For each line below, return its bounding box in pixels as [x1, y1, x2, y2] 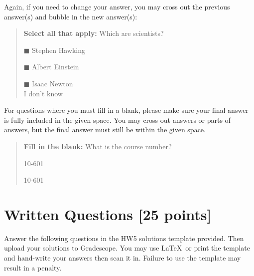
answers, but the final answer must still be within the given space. [4, 124, 206, 135]
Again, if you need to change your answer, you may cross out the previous [4, 1, 230, 11]
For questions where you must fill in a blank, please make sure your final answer [4, 105, 249, 115]
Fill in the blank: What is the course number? [23, 141, 172, 151]
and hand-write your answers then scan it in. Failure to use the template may [4, 253, 241, 263]
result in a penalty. [4, 262, 62, 273]
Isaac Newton [32, 78, 73, 88]
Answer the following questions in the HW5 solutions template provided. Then [4, 233, 244, 243]
